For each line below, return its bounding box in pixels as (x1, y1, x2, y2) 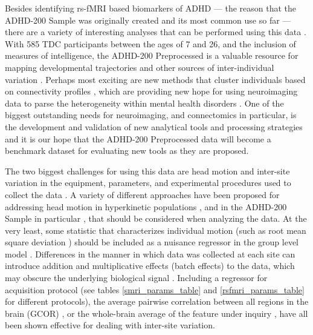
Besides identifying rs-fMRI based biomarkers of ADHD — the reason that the (5, 2, 297, 14)
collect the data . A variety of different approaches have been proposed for (5, 188, 280, 201)
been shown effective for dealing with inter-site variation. (5, 319, 215, 331)
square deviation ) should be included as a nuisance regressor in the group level (5, 236, 299, 248)
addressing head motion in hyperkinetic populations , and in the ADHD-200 (5, 200, 287, 213)
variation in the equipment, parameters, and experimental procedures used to (5, 176, 291, 189)
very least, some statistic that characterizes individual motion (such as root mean (5, 224, 306, 236)
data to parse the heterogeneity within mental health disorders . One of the (5, 96, 284, 109)
